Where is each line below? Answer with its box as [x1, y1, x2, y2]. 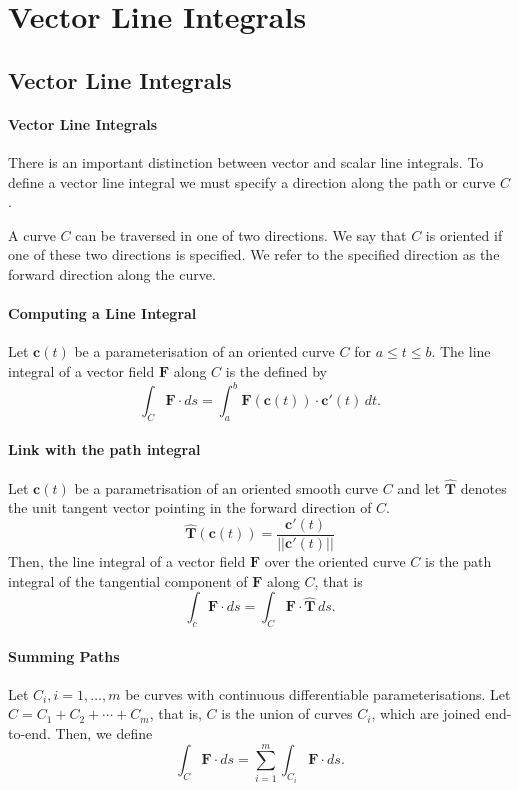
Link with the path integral [8, 439, 201, 460]
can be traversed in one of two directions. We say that [75, 224, 407, 245]
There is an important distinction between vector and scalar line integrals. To [8, 151, 484, 172]
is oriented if [425, 224, 503, 245]
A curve [8, 224, 56, 245]
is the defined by [225, 360, 327, 381]
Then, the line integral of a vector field [8, 551, 246, 572]
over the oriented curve [264, 551, 406, 572]
